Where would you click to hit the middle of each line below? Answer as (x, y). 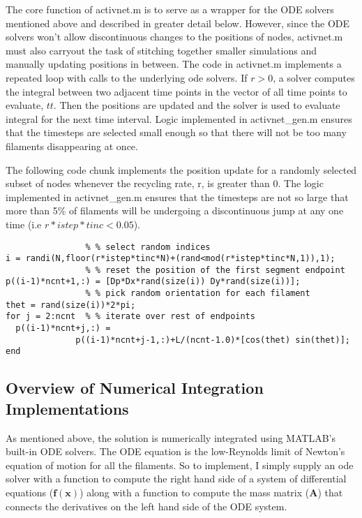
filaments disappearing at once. (72, 146)
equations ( (30, 493)
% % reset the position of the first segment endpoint (215, 270)
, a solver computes (314, 77)
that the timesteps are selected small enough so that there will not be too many (176, 132)
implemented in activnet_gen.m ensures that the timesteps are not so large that (177, 197)
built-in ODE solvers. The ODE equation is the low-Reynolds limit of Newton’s (175, 451)
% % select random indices (148, 247)
